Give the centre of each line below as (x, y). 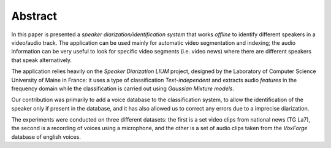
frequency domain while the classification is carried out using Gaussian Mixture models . (123, 88)
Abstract (34, 16)
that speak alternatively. (42, 60)
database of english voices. (46, 137)
